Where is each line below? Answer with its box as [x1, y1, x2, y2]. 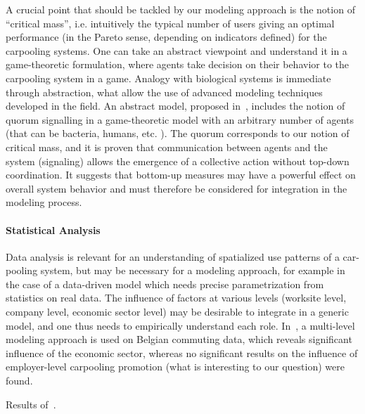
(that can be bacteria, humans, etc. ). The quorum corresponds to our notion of [6, 126, 350, 141]
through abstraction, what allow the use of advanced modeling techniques [6, 84, 323, 99]
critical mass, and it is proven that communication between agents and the [6, 139, 328, 154]
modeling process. [6, 195, 82, 209]
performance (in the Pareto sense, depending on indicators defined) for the [6, 30, 327, 44]
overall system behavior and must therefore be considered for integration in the [6, 181, 347, 195]
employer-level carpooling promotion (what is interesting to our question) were [6, 359, 345, 374]
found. [6, 373, 33, 388]
